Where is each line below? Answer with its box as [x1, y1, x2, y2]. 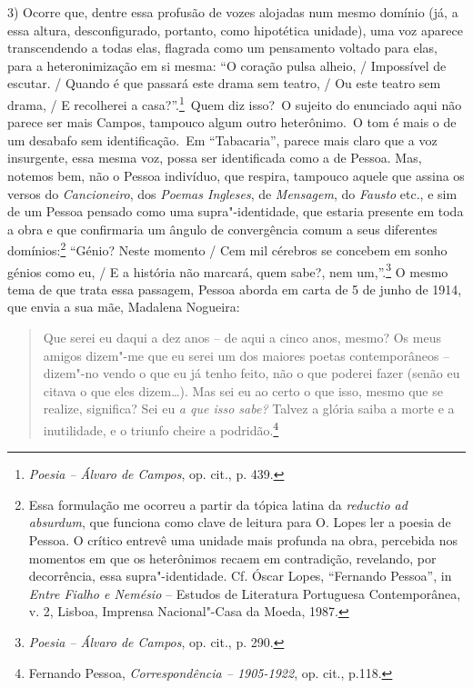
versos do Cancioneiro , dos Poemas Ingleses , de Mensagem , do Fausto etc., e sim [7, 184, 458, 203]
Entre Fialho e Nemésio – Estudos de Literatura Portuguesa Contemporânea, [28, 583, 461, 603]
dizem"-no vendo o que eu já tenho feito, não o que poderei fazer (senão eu [43, 364, 460, 383]
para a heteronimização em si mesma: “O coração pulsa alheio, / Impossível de [7, 55, 447, 75]
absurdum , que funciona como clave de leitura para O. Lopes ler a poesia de [28, 513, 451, 532]
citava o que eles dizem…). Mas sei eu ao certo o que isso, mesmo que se [43, 381, 443, 400]
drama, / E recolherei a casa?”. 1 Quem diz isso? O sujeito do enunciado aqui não [7, 92, 462, 114]
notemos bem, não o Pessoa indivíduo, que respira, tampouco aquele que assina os [7, 166, 465, 184]
